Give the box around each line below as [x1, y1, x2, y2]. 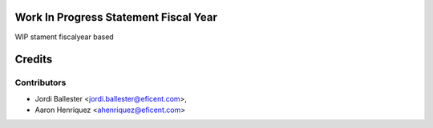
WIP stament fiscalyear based [14, 32, 114, 42]
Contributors [14, 77, 67, 88]
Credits [14, 53, 53, 66]
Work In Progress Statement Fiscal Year [14, 10, 218, 24]
